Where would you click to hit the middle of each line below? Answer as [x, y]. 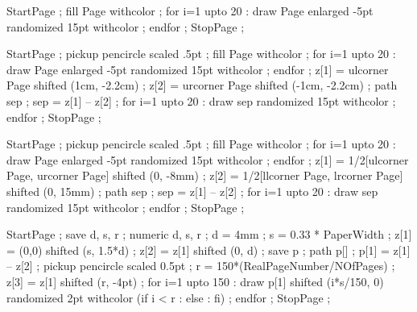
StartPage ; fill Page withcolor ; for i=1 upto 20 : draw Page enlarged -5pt [190, 10]
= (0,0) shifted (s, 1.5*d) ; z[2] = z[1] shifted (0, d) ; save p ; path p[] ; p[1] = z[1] [208, 250]
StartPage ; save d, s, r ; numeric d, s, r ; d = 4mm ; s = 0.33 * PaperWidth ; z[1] [209, 234]
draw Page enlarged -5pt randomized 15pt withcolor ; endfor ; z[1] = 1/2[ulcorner [208, 159]
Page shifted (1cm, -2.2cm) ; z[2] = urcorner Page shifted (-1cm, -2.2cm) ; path [202, 85]
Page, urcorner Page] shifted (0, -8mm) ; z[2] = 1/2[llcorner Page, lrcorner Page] [205, 175]
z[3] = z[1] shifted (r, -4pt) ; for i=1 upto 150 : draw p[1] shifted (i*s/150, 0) [195, 281]
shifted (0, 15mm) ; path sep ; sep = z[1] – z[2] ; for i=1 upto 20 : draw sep [192, 191]
